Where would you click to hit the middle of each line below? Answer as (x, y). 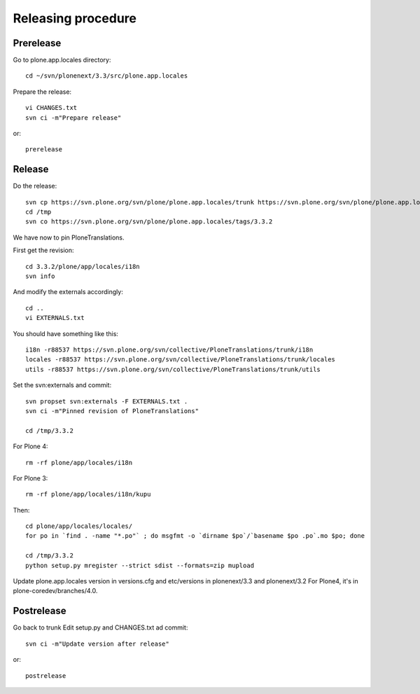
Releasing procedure (75, 18)
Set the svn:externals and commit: (62, 385)
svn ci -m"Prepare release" (73, 118)
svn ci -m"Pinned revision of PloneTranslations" (112, 411)
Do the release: (35, 186)
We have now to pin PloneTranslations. (69, 237)
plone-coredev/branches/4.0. (55, 591)
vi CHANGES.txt (51, 108)
